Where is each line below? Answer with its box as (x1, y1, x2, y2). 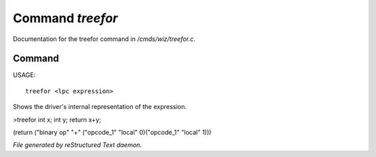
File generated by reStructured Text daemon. (13, 141, 142, 149)
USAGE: (13, 71, 36, 79)
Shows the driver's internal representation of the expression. (13, 103, 187, 111)
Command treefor (13, 10, 118, 26)
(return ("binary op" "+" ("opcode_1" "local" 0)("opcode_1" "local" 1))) (13, 129, 212, 137)
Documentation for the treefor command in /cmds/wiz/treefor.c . (13, 35, 196, 43)
